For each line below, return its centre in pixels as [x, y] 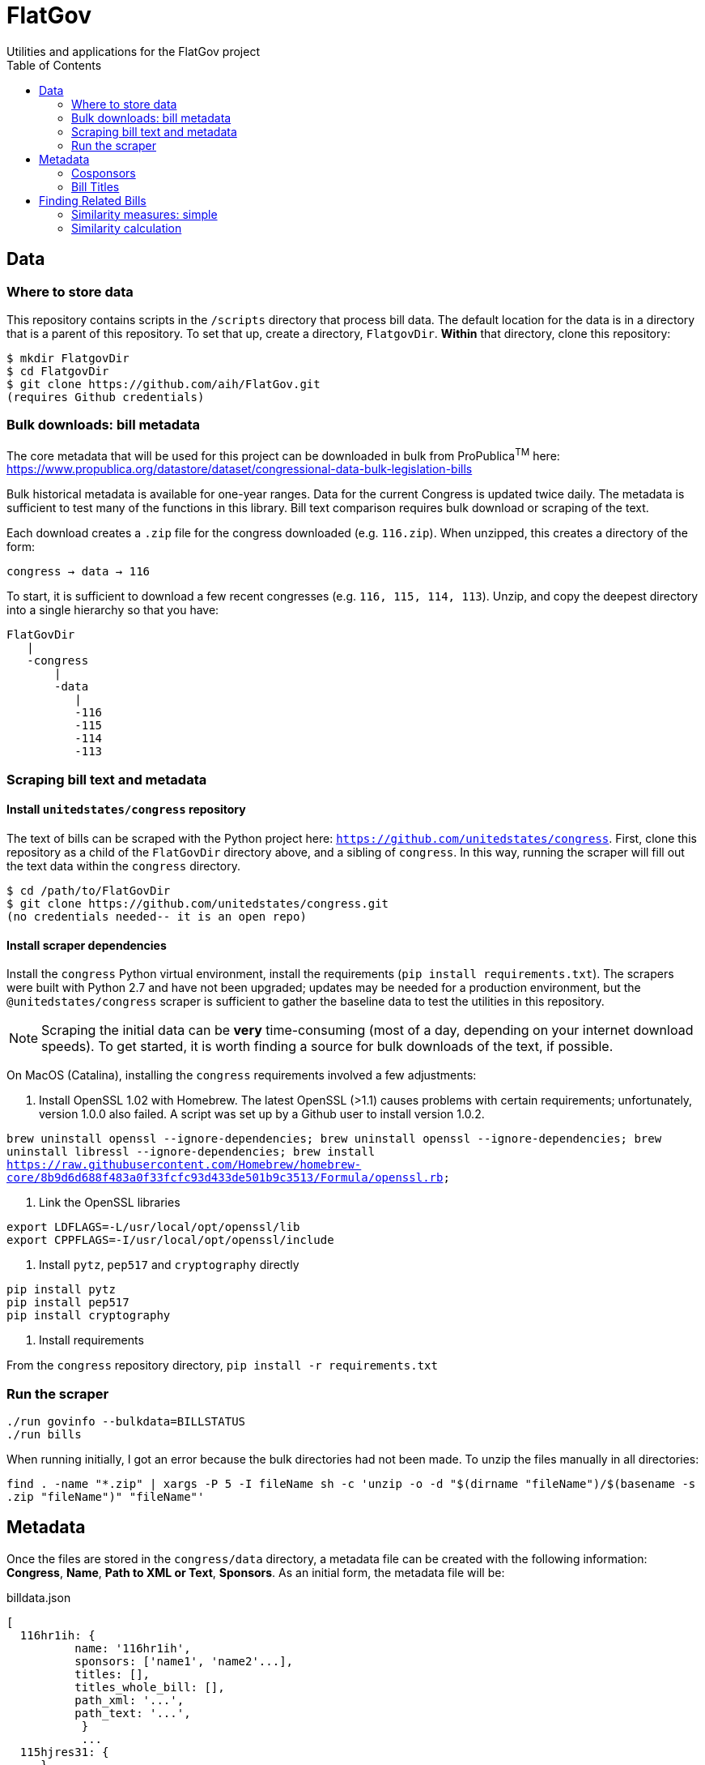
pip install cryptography [89, 1316]
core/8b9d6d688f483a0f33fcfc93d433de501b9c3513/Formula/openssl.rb [225, 1178]
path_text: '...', [133, 1713]
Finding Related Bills [93, 200]
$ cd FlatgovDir [58, 371]
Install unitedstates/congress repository [126, 810]
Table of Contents [54, 65]
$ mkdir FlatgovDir [68, 358]
